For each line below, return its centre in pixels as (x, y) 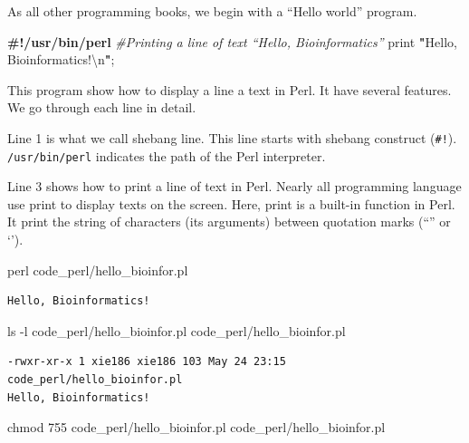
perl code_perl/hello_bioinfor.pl (98, 270)
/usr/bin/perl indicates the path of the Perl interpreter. (167, 155)
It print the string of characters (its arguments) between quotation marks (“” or (229, 221)
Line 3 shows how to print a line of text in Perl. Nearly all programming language (234, 186)
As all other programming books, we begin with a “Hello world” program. (212, 11)
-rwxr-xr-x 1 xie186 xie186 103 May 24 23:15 (147, 362)
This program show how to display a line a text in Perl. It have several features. (230, 89)
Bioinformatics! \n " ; (61, 59)
